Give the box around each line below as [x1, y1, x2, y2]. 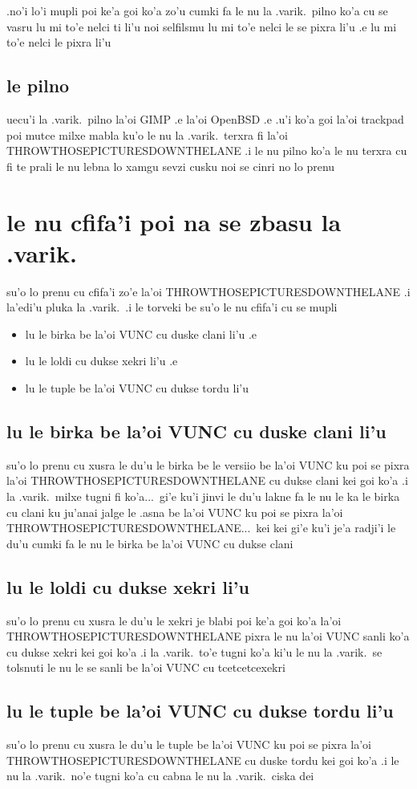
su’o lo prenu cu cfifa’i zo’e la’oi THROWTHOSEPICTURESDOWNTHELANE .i [6, 283, 411, 299]
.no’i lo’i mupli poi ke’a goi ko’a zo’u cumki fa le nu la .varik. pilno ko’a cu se [6, 2, 388, 18]
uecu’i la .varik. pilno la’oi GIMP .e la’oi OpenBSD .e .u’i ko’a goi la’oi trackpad [6, 110, 404, 127]
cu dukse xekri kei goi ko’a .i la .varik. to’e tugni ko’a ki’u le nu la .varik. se [6, 643, 383, 660]
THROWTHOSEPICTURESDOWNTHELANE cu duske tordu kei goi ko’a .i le [6, 751, 399, 768]
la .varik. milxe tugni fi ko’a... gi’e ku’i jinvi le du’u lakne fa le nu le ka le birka [6, 488, 400, 505]
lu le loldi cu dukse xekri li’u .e [25, 352, 178, 369]
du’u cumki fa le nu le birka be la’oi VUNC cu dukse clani [6, 535, 294, 551]
